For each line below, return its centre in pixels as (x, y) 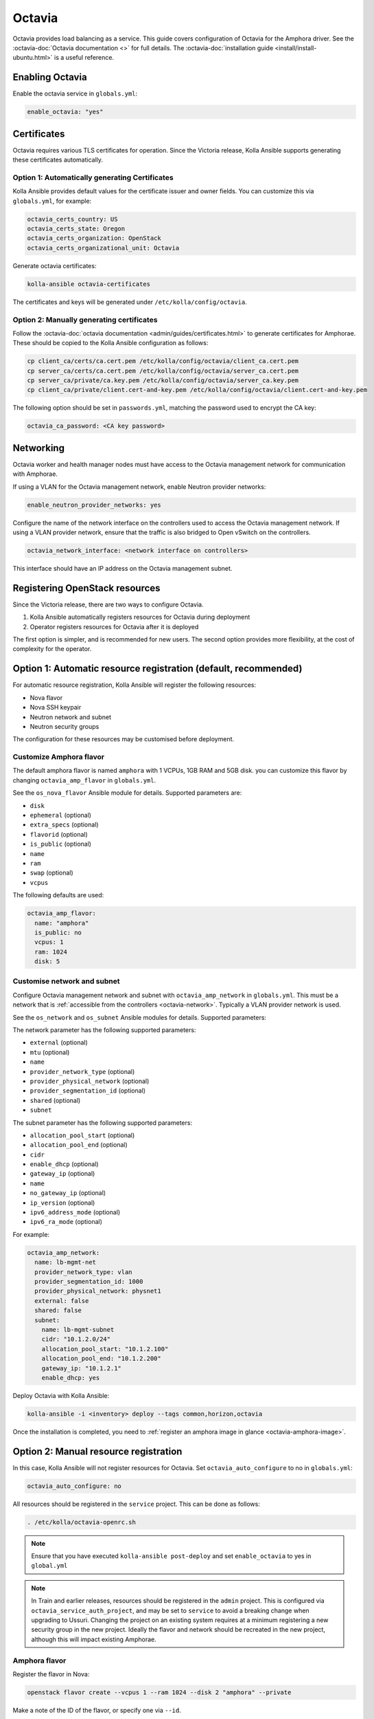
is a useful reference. (84, 58)
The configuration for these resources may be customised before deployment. (124, 739)
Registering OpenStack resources (86, 588)
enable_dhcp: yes (71, 1378)
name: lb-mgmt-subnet (78, 1329)
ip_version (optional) (62, 1203)
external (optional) (59, 1042)
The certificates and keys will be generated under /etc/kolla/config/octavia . (130, 302)
